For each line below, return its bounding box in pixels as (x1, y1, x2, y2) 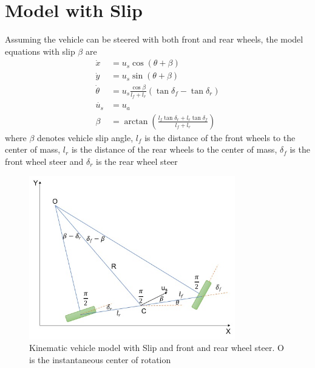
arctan (124, 117, 148, 126)
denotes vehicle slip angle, (37, 131, 134, 144)
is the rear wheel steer (96, 154, 178, 167)
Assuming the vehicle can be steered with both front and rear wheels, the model (5, 33, 303, 46)
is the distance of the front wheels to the (144, 131, 296, 144)
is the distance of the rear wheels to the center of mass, (71, 143, 277, 156)
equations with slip (5, 44, 75, 57)
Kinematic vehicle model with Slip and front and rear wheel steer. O (29, 341, 284, 354)
